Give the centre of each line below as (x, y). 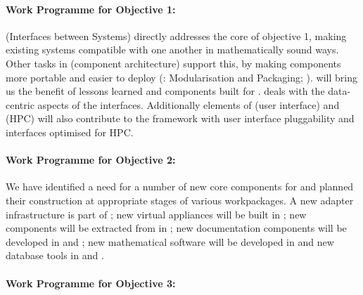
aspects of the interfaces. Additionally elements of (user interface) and (189, 104)
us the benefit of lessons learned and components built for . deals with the (165, 91)
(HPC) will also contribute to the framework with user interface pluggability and (180, 118)
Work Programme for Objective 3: (91, 283)
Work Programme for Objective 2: (91, 160)
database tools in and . (55, 255)
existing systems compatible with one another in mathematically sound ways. (172, 50)
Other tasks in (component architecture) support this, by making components (173, 63)
